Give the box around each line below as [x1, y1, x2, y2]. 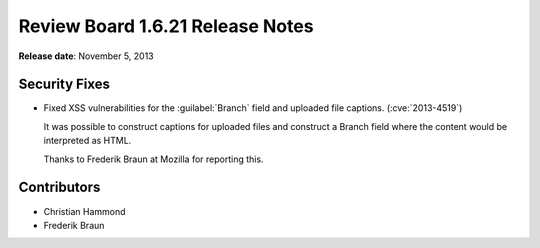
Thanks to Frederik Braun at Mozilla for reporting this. [43, 153, 264, 165]
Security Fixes [18, 76, 110, 93]
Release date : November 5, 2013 [18, 50, 154, 62]
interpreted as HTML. [43, 135, 132, 147]
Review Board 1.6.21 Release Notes [18, 15, 314, 37]
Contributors [18, 179, 101, 196]
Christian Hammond [43, 205, 126, 217]
